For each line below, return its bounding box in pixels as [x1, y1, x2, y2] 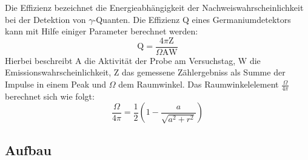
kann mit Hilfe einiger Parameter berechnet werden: [5, 25, 198, 37]
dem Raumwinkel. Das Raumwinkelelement [118, 78, 279, 91]
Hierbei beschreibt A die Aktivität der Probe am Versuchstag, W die [5, 54, 261, 66]
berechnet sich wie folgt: [5, 89, 95, 102]
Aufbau [5, 140, 52, 159]
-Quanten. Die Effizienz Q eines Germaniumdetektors [93, 13, 291, 25]
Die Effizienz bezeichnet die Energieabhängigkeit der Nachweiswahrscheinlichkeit [5, 1, 304, 13]
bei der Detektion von [5, 13, 86, 25]
